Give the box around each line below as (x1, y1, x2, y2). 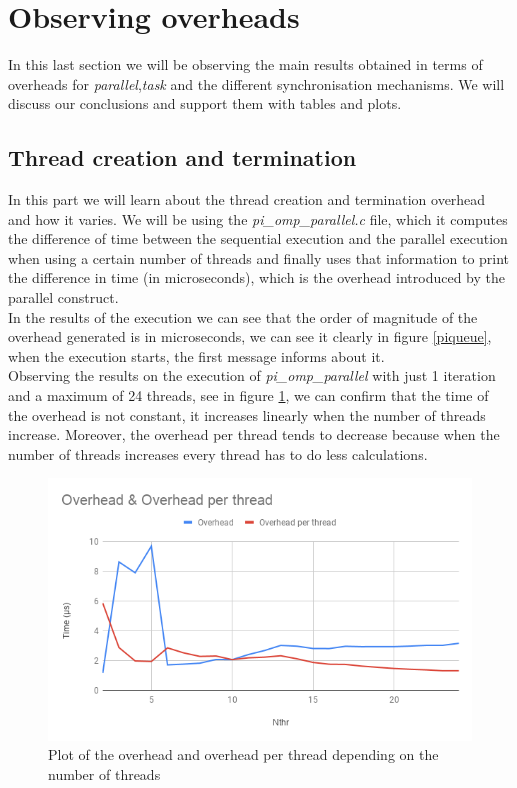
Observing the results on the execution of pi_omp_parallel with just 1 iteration (8, 365, 496, 386)
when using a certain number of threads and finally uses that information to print (8, 247, 510, 268)
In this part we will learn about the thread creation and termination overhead (8, 189, 486, 210)
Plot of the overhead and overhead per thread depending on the (48, 744, 439, 765)
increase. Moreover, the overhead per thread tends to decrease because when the (8, 424, 500, 445)
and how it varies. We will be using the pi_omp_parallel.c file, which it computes (8, 208, 508, 229)
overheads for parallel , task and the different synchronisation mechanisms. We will (8, 73, 505, 94)
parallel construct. (8, 287, 119, 308)
